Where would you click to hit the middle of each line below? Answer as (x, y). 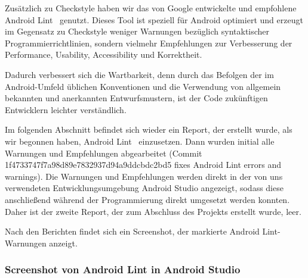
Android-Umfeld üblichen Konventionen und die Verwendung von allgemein (143, 86)
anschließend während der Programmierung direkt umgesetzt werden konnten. (147, 199)
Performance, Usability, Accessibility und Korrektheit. (104, 54)
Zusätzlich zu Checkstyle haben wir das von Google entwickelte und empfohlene (151, 8)
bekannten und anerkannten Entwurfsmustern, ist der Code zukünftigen (136, 98)
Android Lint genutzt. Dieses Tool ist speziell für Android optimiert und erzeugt (154, 19)
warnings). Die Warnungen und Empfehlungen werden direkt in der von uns (144, 176)
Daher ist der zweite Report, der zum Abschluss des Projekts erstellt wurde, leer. (153, 211)
